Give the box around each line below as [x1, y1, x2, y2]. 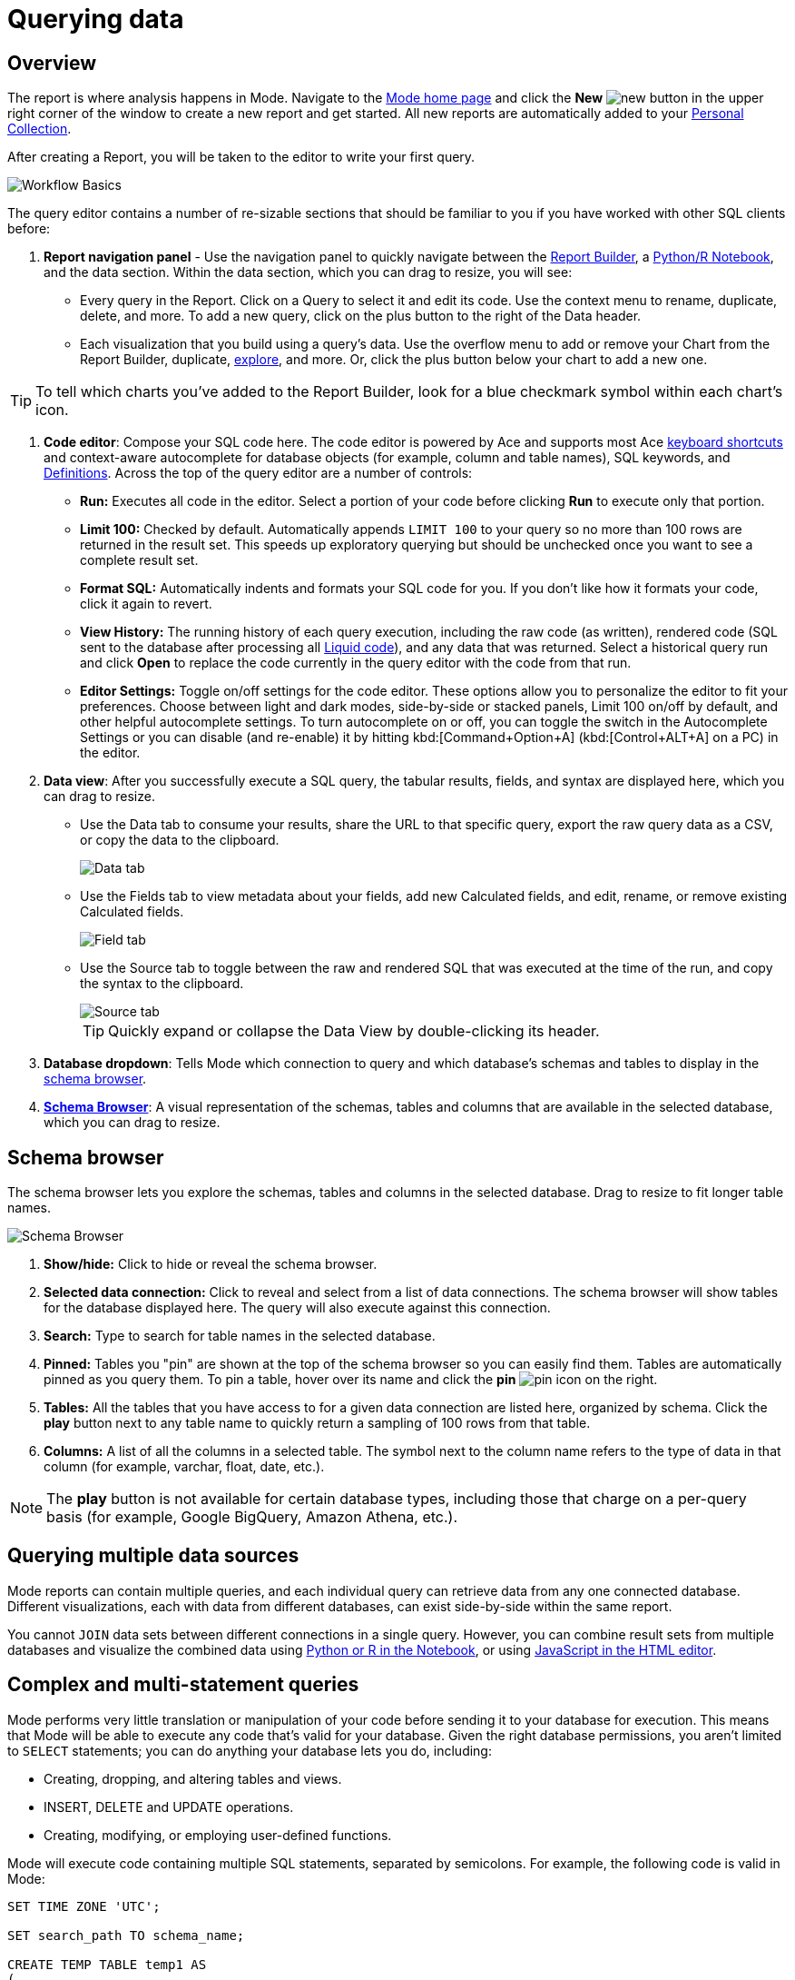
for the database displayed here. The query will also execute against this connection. [44, 1300, 551, 1316]
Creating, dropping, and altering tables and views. [44, 1770, 342, 1787]
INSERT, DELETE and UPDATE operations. [44, 1798, 294, 1815]
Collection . [7, 121, 72, 137]
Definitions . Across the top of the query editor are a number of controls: [44, 465, 473, 481]
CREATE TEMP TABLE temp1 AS [7, 1956, 207, 1972]
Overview [7, 51, 97, 74]
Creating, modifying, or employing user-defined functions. [44, 1827, 392, 1843]
